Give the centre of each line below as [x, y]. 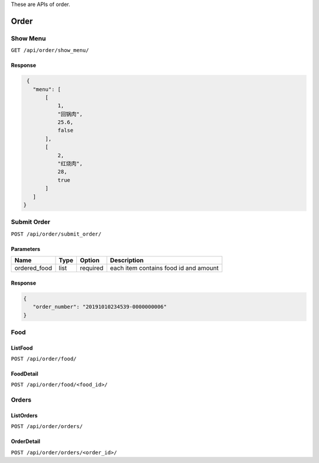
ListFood [22, 348]
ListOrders [24, 415]
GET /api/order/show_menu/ [50, 50]
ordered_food [33, 268]
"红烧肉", [70, 164]
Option [90, 260]
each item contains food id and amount [164, 268]
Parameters [26, 249]
